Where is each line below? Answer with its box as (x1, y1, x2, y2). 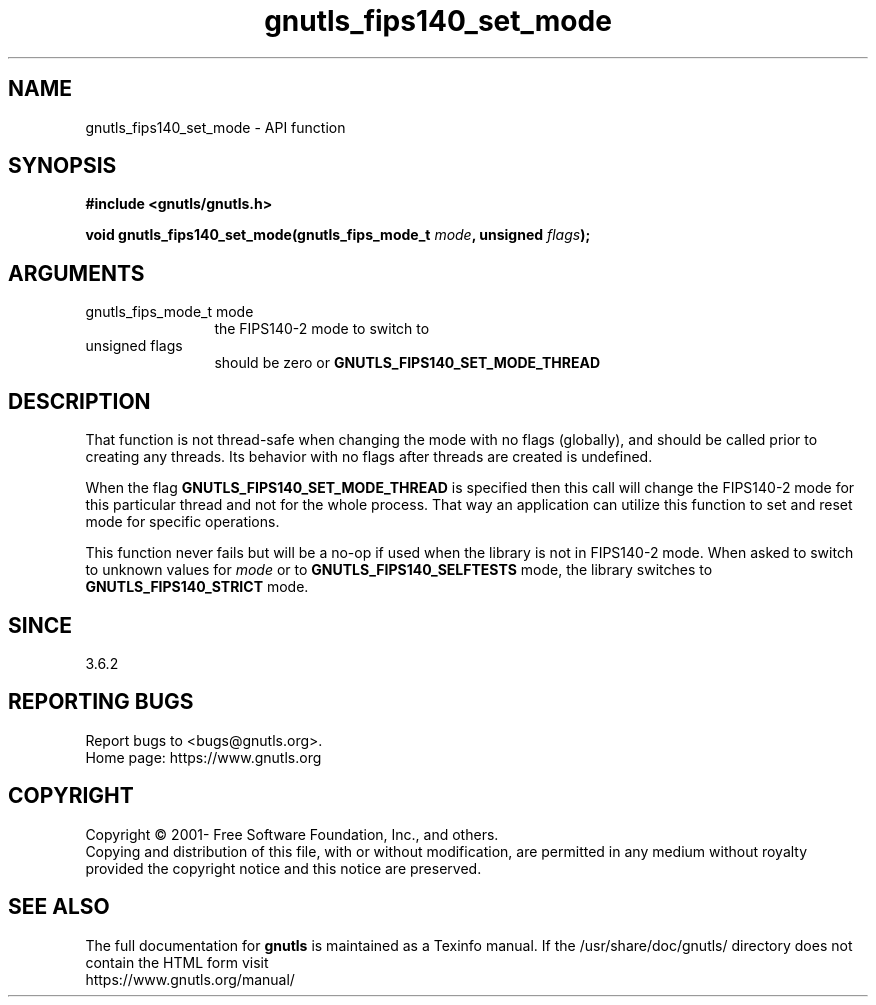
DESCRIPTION (8, 388, 151, 414)
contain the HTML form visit (85, 953, 269, 971)
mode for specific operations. (85, 513, 280, 531)
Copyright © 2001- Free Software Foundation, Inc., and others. (85, 825, 499, 843)
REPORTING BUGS (8, 689, 194, 715)
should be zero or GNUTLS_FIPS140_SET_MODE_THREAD (214, 354, 601, 372)
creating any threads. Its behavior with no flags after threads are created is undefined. (85, 448, 653, 466)
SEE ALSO (8, 894, 110, 920)
